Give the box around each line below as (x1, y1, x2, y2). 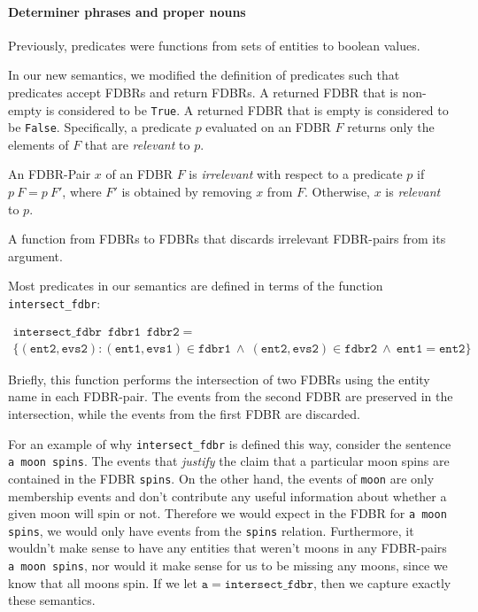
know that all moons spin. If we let (8, 573, 198, 592)
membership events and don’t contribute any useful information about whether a (8, 486, 447, 505)
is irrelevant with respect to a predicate (189, 165, 403, 183)
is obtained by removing (121, 182, 252, 201)
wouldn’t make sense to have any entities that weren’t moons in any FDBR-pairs (8, 538, 447, 557)
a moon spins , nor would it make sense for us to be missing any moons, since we (8, 556, 448, 575)
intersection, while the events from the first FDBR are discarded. (8, 404, 360, 422)
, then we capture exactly (313, 573, 451, 592)
